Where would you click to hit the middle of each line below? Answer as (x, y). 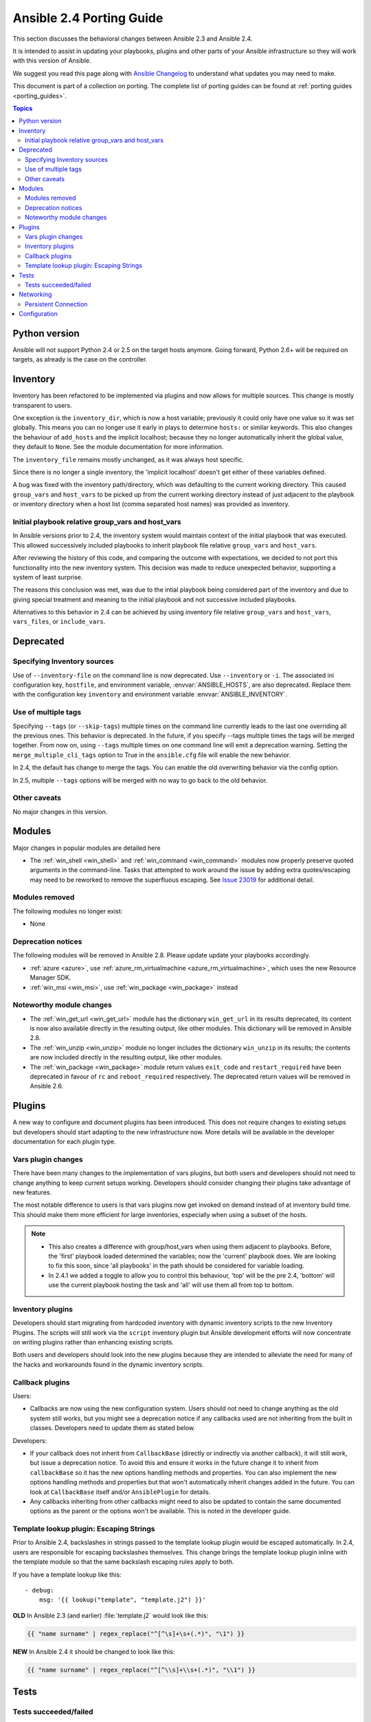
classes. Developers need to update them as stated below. (113, 1428)
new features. (32, 1192)
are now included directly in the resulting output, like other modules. (126, 1057)
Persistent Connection (56, 304)
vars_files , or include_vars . (59, 622)
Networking (35, 294)
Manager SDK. (50, 977)
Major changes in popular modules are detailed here (87, 848)
